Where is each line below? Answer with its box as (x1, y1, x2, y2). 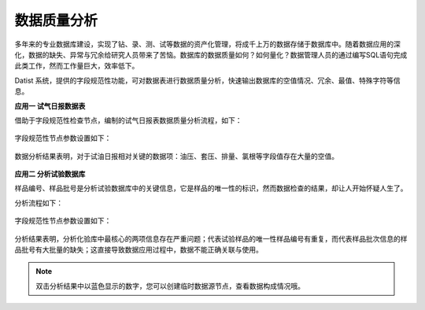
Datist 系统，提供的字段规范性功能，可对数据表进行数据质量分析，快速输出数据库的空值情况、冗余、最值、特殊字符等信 (14, 76, 401, 85)
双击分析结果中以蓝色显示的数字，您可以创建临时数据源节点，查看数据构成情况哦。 (35, 281, 305, 290)
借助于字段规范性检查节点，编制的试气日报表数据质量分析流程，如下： (14, 115, 242, 125)
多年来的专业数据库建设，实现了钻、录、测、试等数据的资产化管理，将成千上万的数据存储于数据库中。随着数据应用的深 (14, 39, 401, 49)
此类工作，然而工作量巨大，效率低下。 (14, 61, 139, 71)
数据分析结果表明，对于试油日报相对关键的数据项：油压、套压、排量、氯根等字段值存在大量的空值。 (14, 151, 338, 161)
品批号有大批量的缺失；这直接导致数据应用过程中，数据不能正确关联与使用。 (14, 245, 263, 255)
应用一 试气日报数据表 (14, 101, 86, 110)
